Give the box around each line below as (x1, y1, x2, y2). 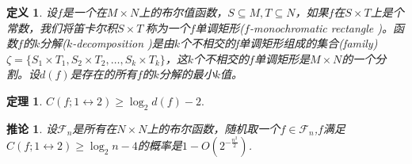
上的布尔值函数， (139, 4, 228, 20)
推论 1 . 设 (6, 120, 57, 136)
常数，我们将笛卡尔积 (6, 19, 117, 36)
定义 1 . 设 (6, 4, 57, 20)
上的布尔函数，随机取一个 (147, 120, 280, 136)
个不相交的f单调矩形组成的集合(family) (180, 35, 378, 51)
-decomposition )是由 (72, 35, 174, 51)
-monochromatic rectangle (249, 19, 374, 36)
